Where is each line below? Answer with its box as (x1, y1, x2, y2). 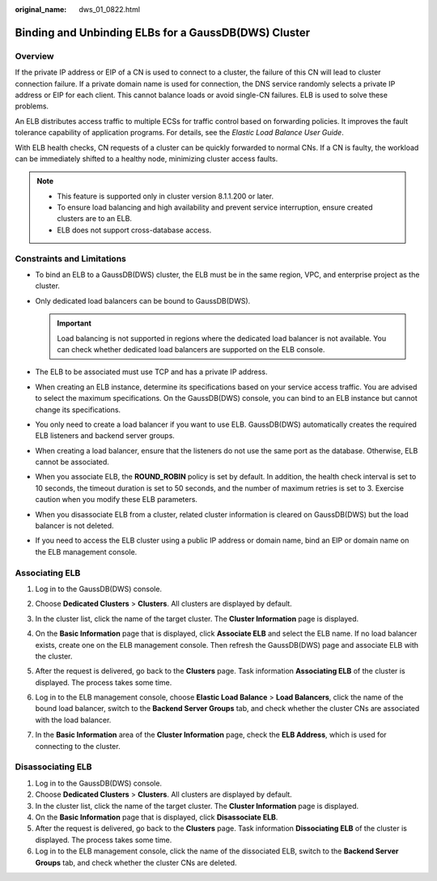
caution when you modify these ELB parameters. (35, 495, 198, 504)
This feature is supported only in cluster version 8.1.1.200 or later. (57, 191, 274, 201)
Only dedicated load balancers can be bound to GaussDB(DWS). (35, 296, 251, 305)
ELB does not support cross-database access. (57, 225, 212, 235)
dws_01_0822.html (78, 5, 141, 14)
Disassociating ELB (15, 761, 92, 772)
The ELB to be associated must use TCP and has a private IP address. (35, 367, 268, 377)
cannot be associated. (35, 458, 109, 467)
